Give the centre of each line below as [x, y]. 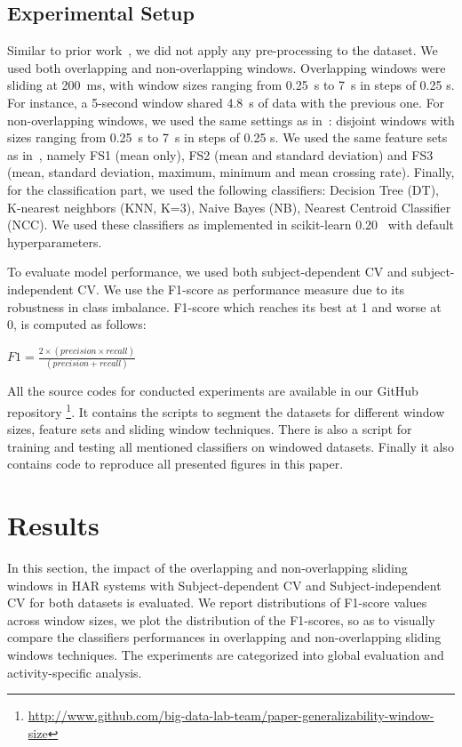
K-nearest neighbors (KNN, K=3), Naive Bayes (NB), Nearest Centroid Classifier [229, 207]
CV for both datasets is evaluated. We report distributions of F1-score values [217, 602]
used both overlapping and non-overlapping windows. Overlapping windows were [227, 67]
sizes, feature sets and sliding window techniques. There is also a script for [210, 429]
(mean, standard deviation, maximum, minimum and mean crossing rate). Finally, [231, 172]
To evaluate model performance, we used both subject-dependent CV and [207, 272]
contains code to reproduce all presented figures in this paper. [175, 464]
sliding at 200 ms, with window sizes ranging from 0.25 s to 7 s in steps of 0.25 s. [231, 85]
